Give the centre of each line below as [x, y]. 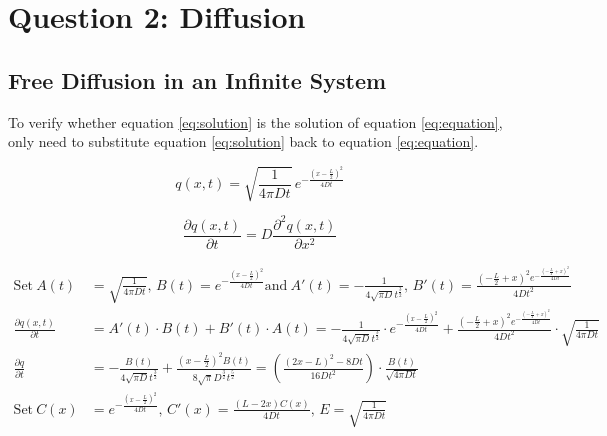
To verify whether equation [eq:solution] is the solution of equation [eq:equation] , [255, 121]
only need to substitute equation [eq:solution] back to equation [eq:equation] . [243, 141]
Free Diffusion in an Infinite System [197, 79]
